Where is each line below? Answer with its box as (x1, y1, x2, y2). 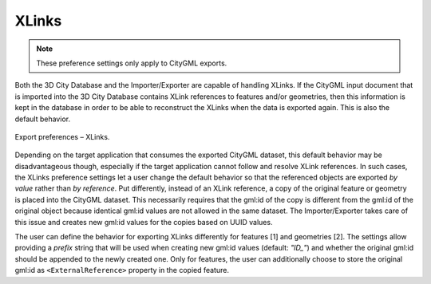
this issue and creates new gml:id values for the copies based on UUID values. (14, 217, 273, 227)
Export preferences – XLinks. (14, 132, 110, 141)
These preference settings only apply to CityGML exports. (36, 58, 227, 68)
